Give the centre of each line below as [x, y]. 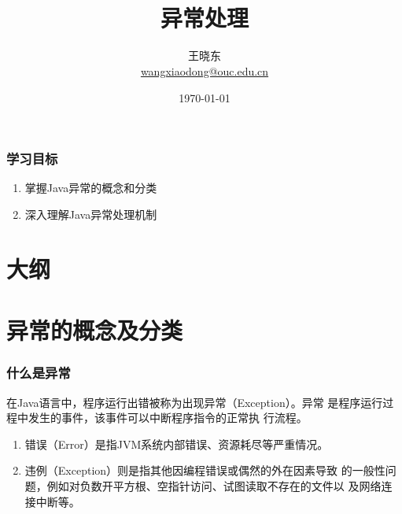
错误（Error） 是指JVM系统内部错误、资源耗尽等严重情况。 [177, 444]
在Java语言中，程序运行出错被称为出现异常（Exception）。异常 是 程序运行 [195, 402]
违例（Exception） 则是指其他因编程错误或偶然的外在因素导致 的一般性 [205, 470]
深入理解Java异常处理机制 [91, 214]
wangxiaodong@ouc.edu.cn [205, 70]
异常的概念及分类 [95, 330]
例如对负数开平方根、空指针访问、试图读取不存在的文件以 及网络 [214, 485]
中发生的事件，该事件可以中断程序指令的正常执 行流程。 [162, 418]
